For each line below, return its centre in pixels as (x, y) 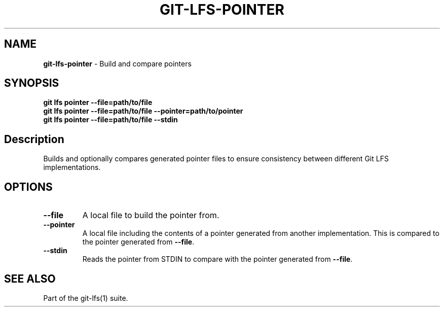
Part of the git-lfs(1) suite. (86, 298)
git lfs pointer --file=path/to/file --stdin (110, 120)
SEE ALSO (30, 279)
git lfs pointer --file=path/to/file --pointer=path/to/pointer (143, 111)
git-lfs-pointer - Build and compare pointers (117, 63)
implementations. (72, 167)
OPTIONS (28, 187)
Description (34, 139)
